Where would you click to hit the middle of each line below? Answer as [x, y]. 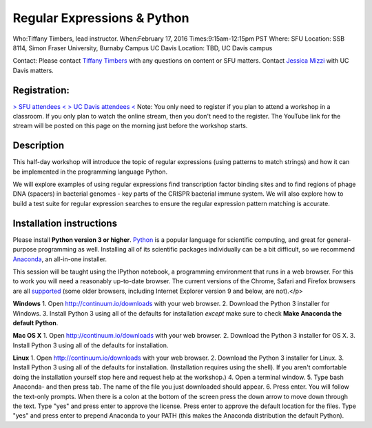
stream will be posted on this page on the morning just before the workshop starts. [130, 126]
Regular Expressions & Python [101, 18]
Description [39, 146]
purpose [25, 249]
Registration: [41, 90]
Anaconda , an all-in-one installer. [60, 259]
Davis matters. [33, 70]
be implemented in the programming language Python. [90, 172]
